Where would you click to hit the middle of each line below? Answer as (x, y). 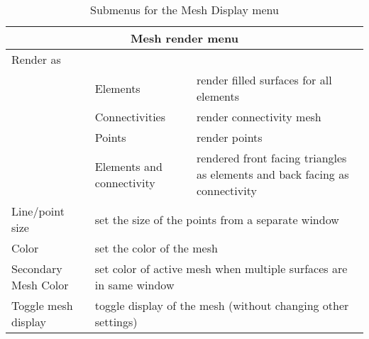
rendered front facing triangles (271, 158)
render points (229, 137)
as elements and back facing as (272, 174)
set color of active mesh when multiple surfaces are (221, 268)
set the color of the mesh (156, 248)
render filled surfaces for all (264, 80)
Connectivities (130, 117)
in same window (134, 285)
